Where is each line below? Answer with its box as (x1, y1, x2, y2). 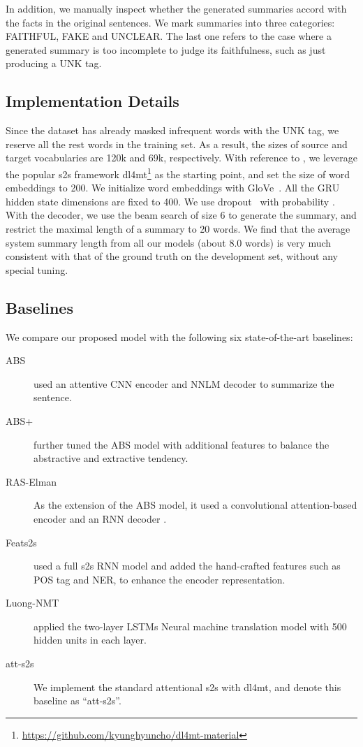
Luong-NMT (6, 595, 59, 610)
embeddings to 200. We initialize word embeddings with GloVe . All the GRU (6, 180, 340, 195)
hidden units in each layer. (34, 632, 147, 647)
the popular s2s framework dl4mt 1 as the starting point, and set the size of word (6, 164, 350, 181)
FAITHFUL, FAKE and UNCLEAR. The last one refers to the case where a (6, 29, 332, 43)
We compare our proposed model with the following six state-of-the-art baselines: (6, 329, 353, 344)
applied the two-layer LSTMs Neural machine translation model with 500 (34, 618, 347, 633)
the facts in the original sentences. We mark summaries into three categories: (6, 15, 335, 29)
